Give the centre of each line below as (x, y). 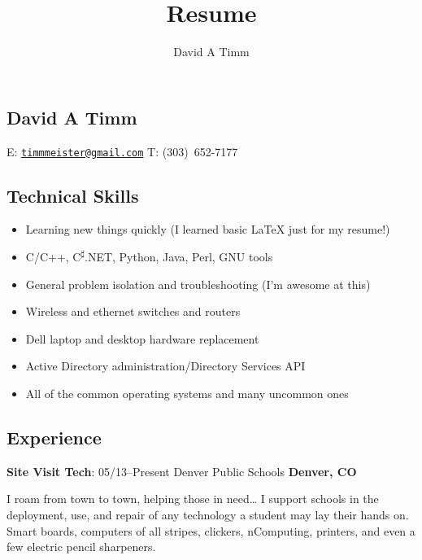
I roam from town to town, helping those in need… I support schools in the (193, 499)
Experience (54, 437)
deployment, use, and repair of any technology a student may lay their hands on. (208, 514)
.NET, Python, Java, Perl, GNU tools (179, 256)
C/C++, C (53, 256)
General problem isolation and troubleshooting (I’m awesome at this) (198, 284)
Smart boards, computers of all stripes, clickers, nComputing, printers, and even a (211, 530)
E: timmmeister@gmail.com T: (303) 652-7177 (122, 151)
